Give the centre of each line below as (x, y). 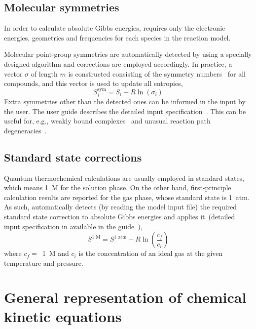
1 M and (55, 253)
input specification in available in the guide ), (73, 226)
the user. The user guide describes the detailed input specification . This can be (125, 111)
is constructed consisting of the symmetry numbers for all (157, 73)
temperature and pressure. (44, 263)
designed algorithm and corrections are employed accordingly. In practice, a (118, 63)
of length (44, 73)
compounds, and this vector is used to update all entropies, (93, 83)
